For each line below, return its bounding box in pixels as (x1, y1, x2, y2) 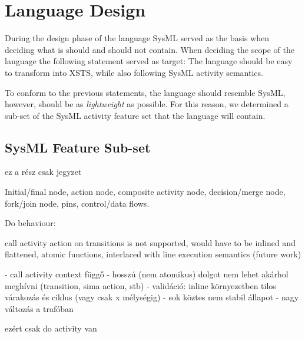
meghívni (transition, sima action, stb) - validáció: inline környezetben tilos (5, 279, 276, 291)
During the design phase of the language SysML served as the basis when (5, 32, 269, 44)
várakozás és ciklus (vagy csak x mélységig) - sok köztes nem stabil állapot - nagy (5, 291, 299, 303)
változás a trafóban (5, 302, 74, 314)
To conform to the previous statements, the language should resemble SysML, (5, 86, 286, 98)
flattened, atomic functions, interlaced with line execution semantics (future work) (5, 248, 301, 260)
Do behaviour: (5, 217, 56, 229)
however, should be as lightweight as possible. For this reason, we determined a (5, 98, 289, 110)
